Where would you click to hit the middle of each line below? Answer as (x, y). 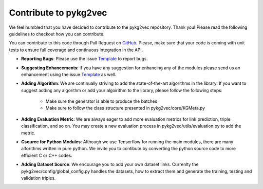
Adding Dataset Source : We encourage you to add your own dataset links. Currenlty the (110, 164)
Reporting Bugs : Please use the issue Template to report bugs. (85, 59)
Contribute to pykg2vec (58, 13)
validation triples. (38, 178)
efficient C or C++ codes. (47, 155)
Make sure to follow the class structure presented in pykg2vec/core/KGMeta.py (125, 108)
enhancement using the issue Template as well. (69, 74)
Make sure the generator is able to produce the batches (102, 101)
